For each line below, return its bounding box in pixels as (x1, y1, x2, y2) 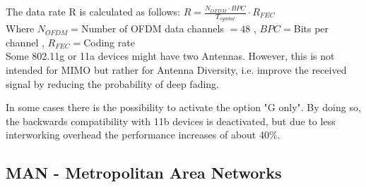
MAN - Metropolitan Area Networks (6, 162, 282, 183)
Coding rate (83, 34, 135, 49)
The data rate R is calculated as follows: (6, 4, 180, 18)
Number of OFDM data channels (81, 21, 224, 36)
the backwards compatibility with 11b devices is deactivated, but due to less (6, 113, 336, 128)
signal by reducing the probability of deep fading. (6, 76, 219, 91)
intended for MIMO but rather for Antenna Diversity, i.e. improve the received (6, 63, 347, 77)
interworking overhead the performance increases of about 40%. (6, 127, 281, 142)
